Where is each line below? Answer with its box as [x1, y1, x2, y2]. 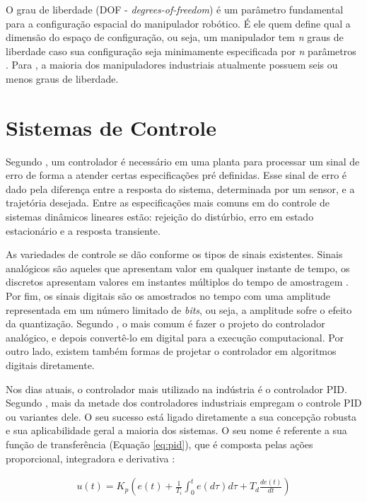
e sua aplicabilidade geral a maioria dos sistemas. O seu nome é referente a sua [6, 423, 347, 438]
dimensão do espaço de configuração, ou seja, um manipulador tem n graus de [6, 30, 344, 45]
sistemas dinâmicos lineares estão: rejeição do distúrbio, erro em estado [6, 209, 314, 224]
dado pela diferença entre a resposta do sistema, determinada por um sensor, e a [6, 181, 355, 196]
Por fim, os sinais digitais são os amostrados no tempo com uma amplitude [6, 288, 330, 303]
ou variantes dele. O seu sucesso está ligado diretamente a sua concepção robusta [6, 409, 357, 424]
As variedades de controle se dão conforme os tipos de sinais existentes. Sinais [6, 247, 343, 262]
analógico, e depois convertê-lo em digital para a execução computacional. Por [6, 329, 344, 344]
